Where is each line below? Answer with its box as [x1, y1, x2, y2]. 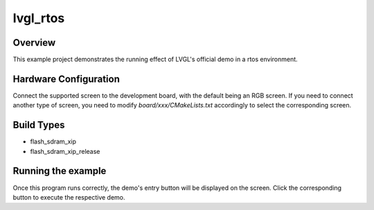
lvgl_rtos [12, 10, 65, 26]
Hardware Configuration [12, 73, 121, 85]
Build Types [12, 119, 65, 131]
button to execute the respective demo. [12, 193, 125, 201]
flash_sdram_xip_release [30, 147, 100, 155]
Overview [12, 37, 56, 49]
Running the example [12, 165, 107, 177]
